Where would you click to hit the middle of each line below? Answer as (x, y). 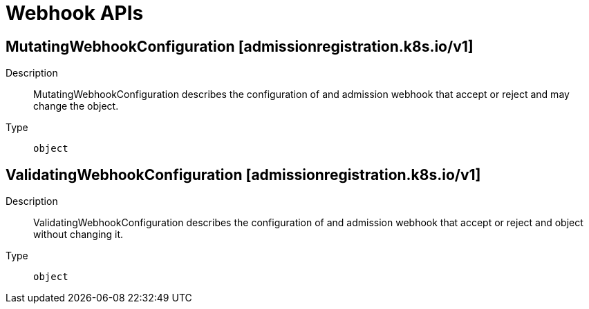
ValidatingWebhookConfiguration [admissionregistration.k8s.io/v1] (243, 175)
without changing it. (78, 235)
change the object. (76, 106)
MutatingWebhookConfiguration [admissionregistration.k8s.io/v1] (240, 46)
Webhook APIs (75, 13)
